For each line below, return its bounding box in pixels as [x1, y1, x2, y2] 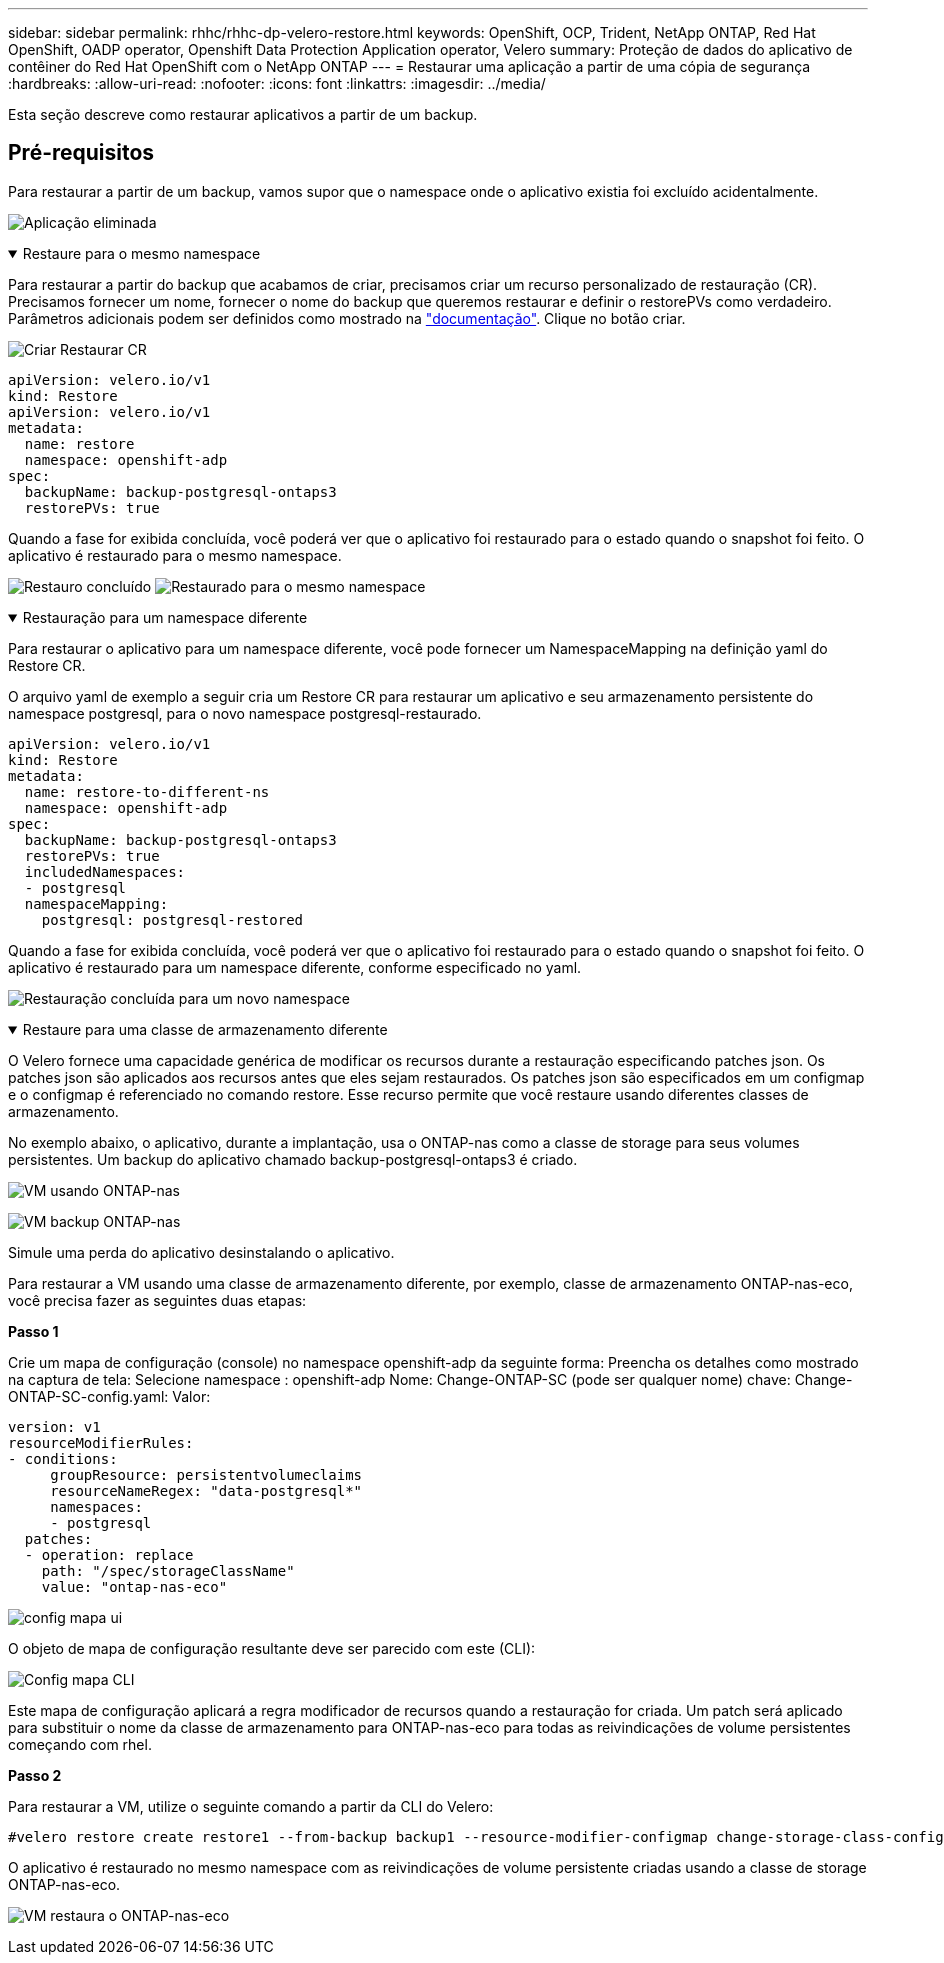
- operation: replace [24, 1546, 194, 1563]
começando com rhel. [8, 1735, 152, 1753]
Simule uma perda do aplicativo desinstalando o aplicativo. [8, 1243, 395, 1261]
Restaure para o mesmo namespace [22, 244, 261, 262]
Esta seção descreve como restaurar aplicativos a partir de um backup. [8, 106, 478, 123]
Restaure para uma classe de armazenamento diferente [22, 1020, 388, 1038]
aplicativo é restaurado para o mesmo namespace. [8, 546, 342, 564]
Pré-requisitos [8, 140, 155, 166]
